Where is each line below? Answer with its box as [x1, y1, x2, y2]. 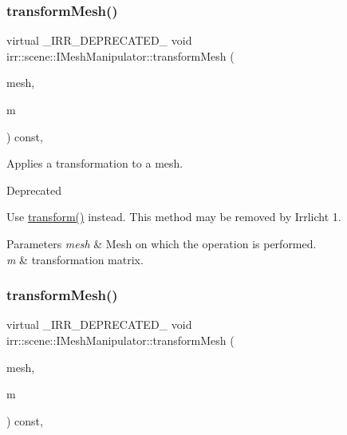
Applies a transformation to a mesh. [6, 155, 183, 172]
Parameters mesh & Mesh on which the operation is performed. [6, 235, 317, 251]
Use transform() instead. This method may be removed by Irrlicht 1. [6, 208, 341, 225]
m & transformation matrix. [6, 251, 144, 267]
